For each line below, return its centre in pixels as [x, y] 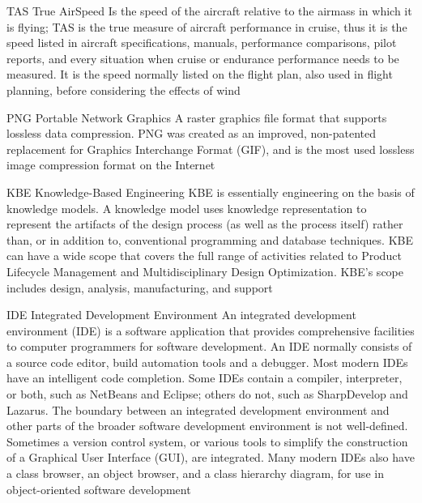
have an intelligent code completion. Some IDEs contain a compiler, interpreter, [205, 378]
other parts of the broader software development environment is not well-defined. [207, 426]
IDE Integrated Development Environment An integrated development [181, 315]
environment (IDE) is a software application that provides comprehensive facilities [211, 330]
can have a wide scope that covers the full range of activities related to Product [204, 256]
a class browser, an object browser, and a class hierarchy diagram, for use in [195, 473]
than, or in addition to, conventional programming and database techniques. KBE [210, 239]
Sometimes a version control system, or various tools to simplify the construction [207, 441]
